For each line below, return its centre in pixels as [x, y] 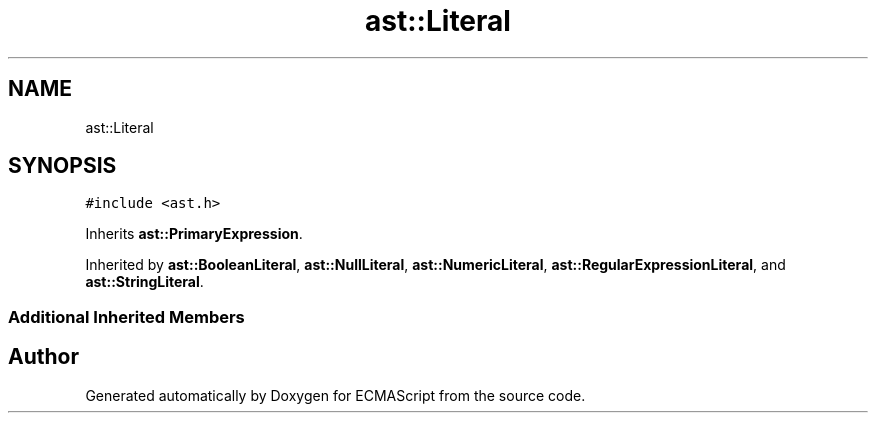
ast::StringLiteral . [144, 282]
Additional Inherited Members [126, 316]
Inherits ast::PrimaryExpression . [194, 234]
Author [43, 357]
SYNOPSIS [62, 166]
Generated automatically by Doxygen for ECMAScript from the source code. [335, 395]
